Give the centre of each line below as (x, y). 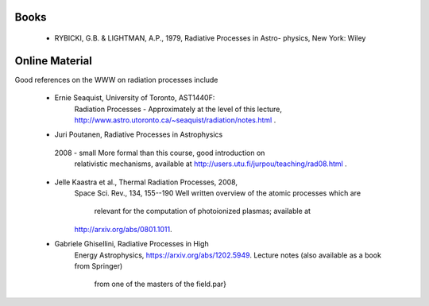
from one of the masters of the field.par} (160, 284)
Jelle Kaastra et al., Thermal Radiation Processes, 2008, (146, 182)
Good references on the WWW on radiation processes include (116, 79)
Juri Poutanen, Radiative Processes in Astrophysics (139, 134)
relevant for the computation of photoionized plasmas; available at (203, 211)
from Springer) (99, 266)
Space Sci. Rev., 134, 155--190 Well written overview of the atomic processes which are (218, 193)
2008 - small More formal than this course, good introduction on (160, 153)
